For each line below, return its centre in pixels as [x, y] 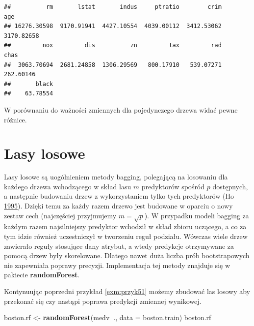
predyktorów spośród [173, 186]
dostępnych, [230, 186]
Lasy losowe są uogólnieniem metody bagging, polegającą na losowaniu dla [116, 177]
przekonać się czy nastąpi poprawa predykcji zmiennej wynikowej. [103, 301]
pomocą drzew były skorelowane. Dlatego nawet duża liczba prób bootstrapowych [127, 255]
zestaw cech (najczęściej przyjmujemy [60, 215]
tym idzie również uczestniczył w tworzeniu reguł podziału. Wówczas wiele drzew [126, 236]
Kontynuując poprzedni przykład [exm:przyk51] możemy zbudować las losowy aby [127, 291]
